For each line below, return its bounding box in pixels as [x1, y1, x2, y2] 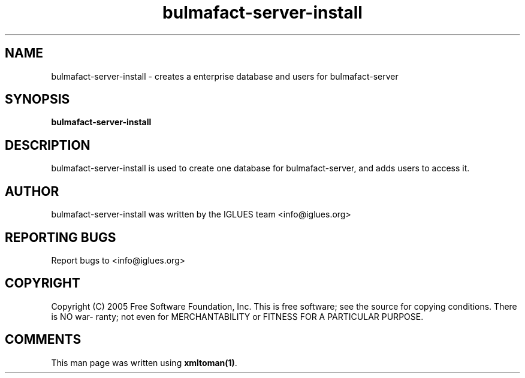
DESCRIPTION [5, 137, 90, 153]
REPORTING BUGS [5, 229, 116, 245]
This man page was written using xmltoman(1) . [51, 357, 237, 368]
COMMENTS [5, 332, 82, 347]
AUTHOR [5, 183, 59, 199]
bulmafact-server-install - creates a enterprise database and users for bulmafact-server [51, 71, 399, 81]
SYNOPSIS [5, 92, 70, 107]
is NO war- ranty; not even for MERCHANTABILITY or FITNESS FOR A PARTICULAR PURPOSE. [51, 311, 424, 322]
